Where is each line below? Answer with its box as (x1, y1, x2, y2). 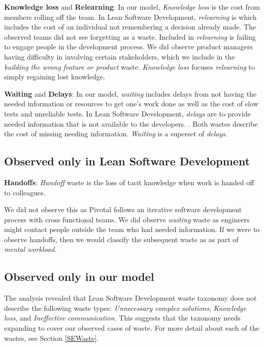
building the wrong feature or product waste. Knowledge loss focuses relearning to (4, 61, 255, 72)
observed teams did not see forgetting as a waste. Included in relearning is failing (4, 31, 256, 42)
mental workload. (4, 244, 57, 254)
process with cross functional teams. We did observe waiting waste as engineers (4, 214, 250, 224)
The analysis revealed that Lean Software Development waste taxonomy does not (4, 293, 257, 303)
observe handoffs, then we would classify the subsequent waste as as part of (4, 234, 239, 244)
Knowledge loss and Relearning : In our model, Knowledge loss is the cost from (4, 2, 260, 12)
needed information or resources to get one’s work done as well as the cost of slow (4, 98, 258, 109)
